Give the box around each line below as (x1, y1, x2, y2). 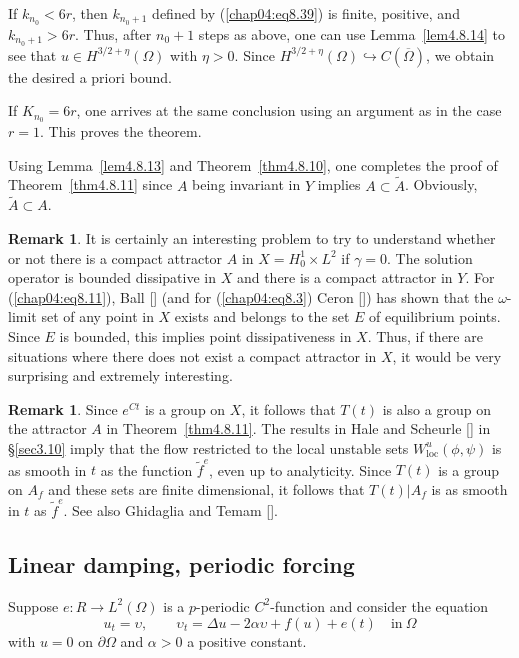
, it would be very (392, 345, 502, 366)
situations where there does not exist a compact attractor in (8, 345, 377, 366)
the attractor (8, 418, 87, 439)
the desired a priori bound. (8, 66, 172, 87)
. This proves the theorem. (39, 121, 202, 142)
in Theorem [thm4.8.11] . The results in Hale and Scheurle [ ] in (106, 418, 491, 439)
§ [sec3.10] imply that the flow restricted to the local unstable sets (8, 437, 409, 458)
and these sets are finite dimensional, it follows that (48, 478, 365, 499)
